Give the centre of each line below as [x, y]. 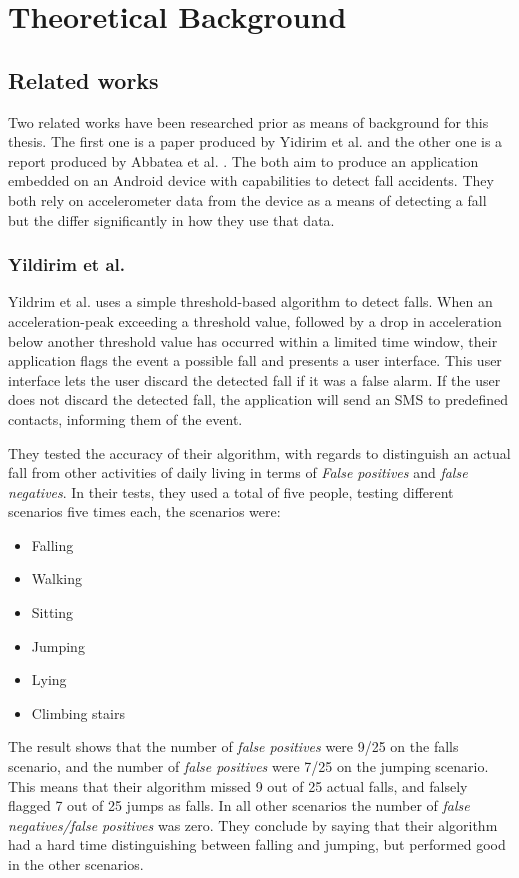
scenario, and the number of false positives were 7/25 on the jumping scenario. [248, 766]
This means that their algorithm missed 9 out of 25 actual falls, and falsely [238, 785]
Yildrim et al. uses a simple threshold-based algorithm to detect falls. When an [250, 301]
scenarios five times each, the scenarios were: [144, 511]
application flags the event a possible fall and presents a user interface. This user [255, 360]
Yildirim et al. [67, 264]
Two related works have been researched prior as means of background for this [248, 121]
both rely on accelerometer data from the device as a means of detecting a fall [247, 199]
